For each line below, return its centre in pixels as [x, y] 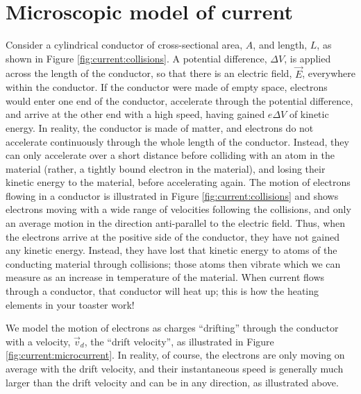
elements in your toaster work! [70, 304]
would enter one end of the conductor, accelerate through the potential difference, [179, 100]
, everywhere [329, 73]
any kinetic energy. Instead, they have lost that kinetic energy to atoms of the [171, 250]
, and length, [280, 45]
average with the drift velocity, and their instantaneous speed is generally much [175, 368]
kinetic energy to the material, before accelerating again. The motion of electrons [178, 182]
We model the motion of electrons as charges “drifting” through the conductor [172, 328]
